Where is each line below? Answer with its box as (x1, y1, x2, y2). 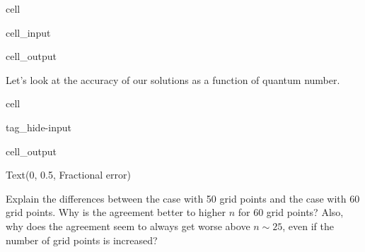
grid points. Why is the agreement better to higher (6, 205, 226, 220)
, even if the (282, 218, 334, 233)
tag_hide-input (6, 119, 71, 134)
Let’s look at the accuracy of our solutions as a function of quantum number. (6, 72, 340, 87)
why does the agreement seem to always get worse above (6, 218, 250, 233)
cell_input (6, 25, 51, 40)
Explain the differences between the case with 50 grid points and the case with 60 (6, 191, 360, 205)
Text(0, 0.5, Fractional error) (6, 167, 131, 182)
